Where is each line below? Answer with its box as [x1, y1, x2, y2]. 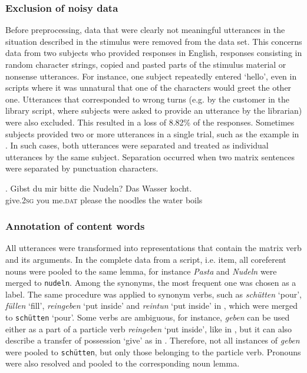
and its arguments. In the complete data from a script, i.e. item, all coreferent [5, 253, 286, 265]
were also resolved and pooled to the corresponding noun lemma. [5, 357, 240, 369]
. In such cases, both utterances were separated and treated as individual [5, 139, 269, 151]
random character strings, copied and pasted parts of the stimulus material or [5, 58, 286, 70]
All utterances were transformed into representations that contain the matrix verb [5, 242, 302, 254]
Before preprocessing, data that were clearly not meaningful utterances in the [5, 24, 285, 36]
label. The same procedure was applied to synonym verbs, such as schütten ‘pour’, [5, 288, 302, 300]
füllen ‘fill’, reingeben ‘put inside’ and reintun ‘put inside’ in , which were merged [5, 299, 298, 312]
